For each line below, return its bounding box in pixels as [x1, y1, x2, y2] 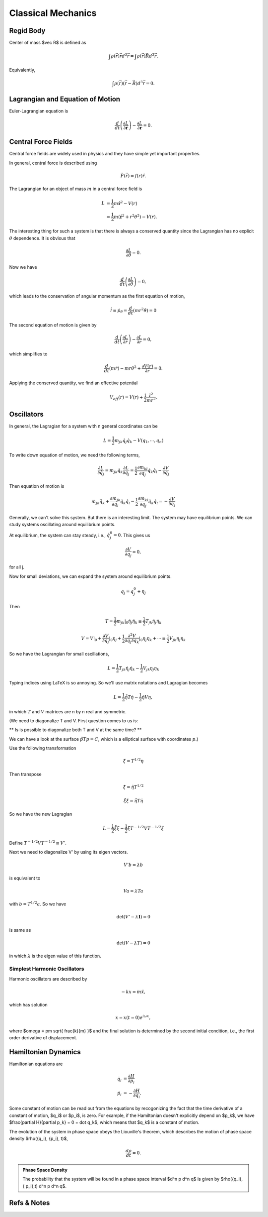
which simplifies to [9, 351, 48, 357]
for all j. [9, 564, 25, 570]
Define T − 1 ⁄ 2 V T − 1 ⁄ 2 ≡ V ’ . [9, 839, 67, 846]
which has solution [9, 1002, 48, 1008]
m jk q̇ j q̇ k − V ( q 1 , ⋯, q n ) [114, 438, 164, 444]
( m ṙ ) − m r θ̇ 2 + [109, 364, 141, 371]
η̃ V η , [141, 694, 153, 700]
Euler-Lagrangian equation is [9, 108, 68, 114]
